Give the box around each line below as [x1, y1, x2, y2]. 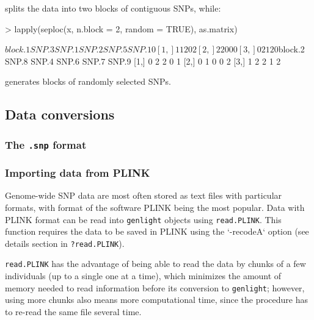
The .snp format [5, 137, 87, 152]
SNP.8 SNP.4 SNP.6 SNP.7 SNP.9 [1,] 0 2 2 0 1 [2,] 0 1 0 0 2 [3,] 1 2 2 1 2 [5, 54, 281, 67]
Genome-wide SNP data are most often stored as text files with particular [5, 189, 282, 202]
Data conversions [5, 105, 115, 124]
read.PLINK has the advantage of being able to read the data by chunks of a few [5, 257, 306, 270]
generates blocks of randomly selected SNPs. [5, 75, 172, 88]
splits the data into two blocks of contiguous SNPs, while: [5, 2, 221, 14]
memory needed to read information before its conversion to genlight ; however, [5, 281, 305, 294]
